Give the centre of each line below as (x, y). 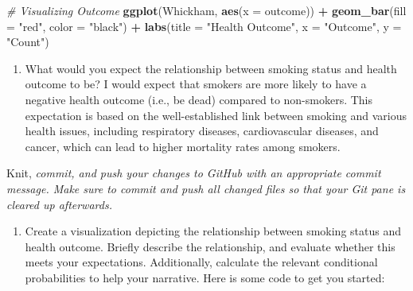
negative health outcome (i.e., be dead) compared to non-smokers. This (199, 99)
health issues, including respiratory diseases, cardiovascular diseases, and (202, 131)
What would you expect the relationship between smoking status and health (211, 68)
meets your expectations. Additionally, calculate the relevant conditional (201, 262)
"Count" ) (28, 42)
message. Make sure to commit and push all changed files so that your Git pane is (206, 188)
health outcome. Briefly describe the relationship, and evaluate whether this (210, 246)
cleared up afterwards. (59, 204)
